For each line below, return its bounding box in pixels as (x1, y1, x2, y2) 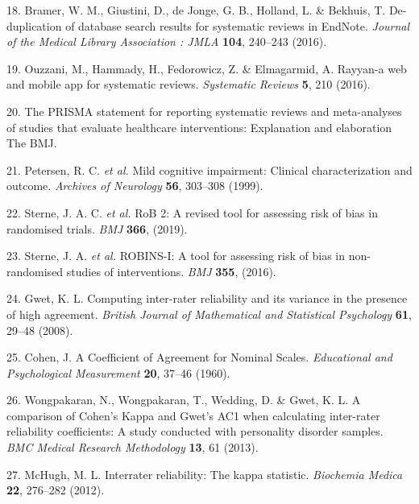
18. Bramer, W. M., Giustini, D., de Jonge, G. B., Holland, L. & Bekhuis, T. (6, 2, 386, 18)
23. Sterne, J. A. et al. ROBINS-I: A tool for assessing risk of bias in (6, 247, 346, 264)
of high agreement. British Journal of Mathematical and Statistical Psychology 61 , (6, 305, 412, 322)
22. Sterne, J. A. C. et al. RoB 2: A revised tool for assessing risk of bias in (6, 204, 378, 221)
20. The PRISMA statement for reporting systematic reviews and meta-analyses (6, 102, 402, 119)
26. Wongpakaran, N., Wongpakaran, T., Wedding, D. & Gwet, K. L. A (6, 391, 361, 408)
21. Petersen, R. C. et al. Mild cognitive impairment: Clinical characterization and (6, 161, 413, 178)
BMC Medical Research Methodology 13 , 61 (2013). (6, 439, 259, 456)
